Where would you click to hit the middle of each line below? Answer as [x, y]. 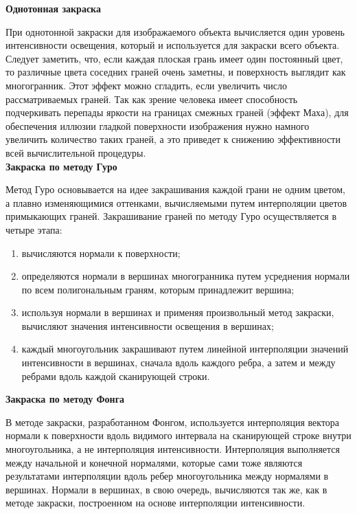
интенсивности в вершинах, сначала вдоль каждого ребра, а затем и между [178, 362]
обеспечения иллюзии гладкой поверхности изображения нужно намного [158, 125]
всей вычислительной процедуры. [76, 152]
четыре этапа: [34, 229]
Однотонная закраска [53, 8]
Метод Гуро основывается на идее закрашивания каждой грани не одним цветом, [175, 189]
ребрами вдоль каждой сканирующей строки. [116, 376]
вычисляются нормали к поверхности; [101, 253]
